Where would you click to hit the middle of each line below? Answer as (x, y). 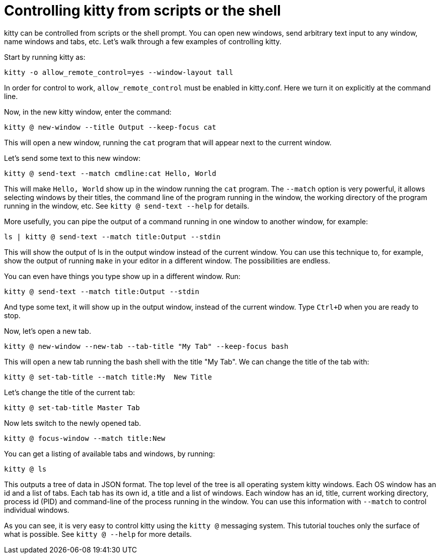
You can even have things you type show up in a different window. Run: (122, 276)
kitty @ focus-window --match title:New (85, 438)
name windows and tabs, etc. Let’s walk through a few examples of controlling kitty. (143, 41)
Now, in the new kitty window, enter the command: (88, 112)
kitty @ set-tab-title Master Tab (72, 407)
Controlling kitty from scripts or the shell (142, 11)
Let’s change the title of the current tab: (69, 392)
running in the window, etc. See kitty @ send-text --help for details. (127, 206)
